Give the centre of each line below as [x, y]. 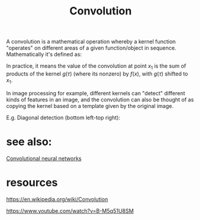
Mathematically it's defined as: [44, 55]
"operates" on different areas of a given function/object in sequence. [91, 48]
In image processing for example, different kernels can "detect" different [96, 93]
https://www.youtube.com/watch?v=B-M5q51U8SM [70, 210]
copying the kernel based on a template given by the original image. [90, 106]
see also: [29, 141]
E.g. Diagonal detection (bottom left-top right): [63, 117]
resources [32, 183]
